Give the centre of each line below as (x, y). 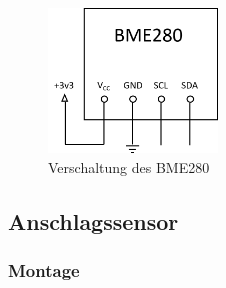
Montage (44, 270)
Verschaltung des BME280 (129, 167)
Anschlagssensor (93, 221)
